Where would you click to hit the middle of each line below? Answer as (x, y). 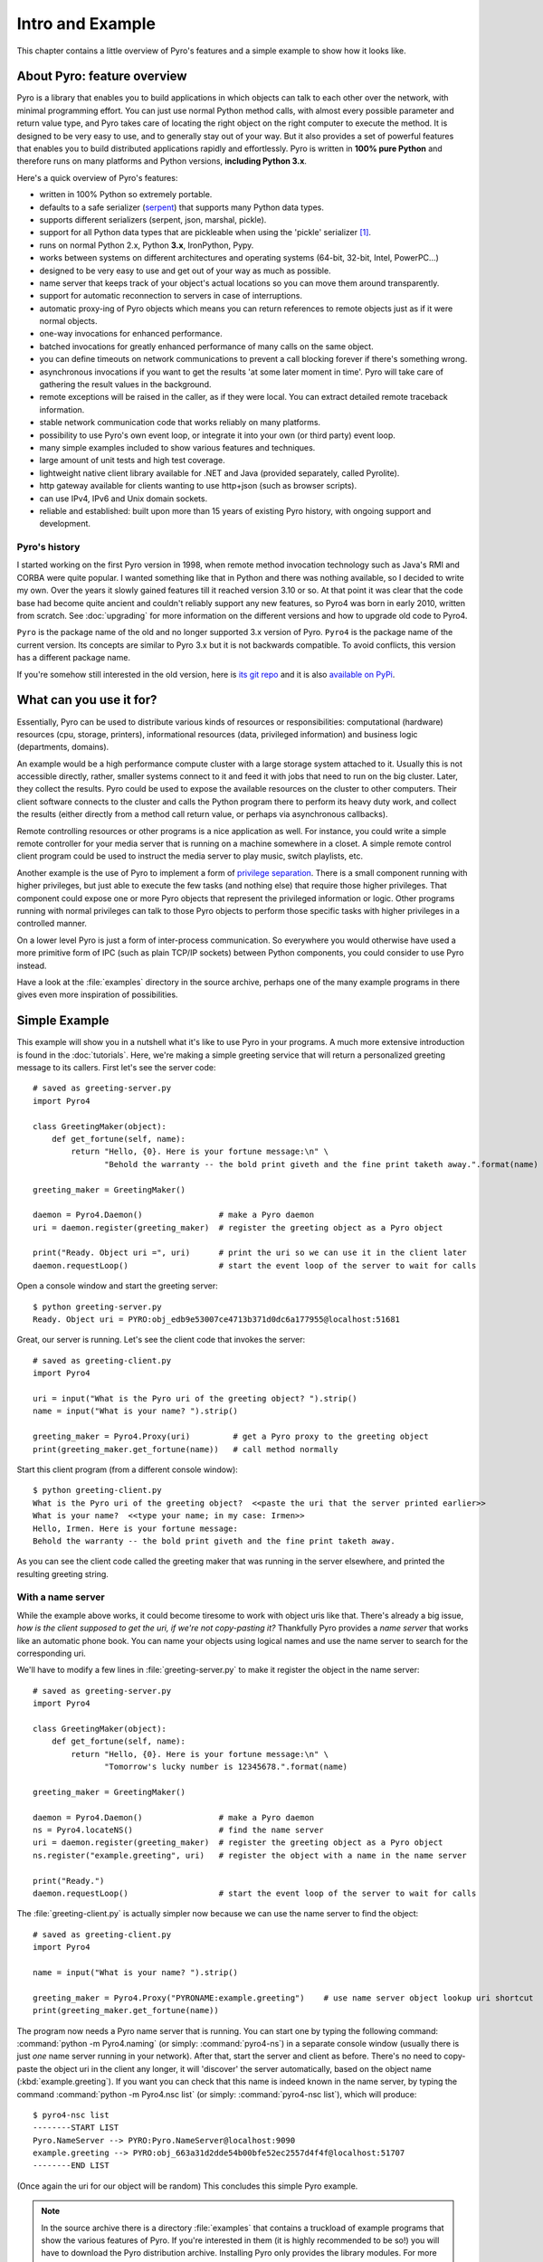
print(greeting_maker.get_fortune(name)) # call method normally (186, 1449)
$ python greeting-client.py (97, 1490)
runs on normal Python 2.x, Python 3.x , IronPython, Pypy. (147, 245)
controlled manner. (52, 924)
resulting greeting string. (62, 1573)
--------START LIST (76, 2128)
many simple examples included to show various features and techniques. (177, 447)
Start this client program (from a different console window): (128, 1469)
